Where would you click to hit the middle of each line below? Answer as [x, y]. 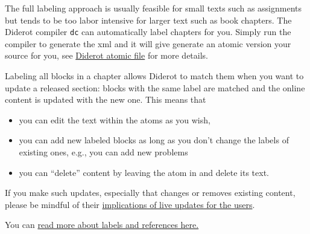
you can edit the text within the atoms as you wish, [115, 119]
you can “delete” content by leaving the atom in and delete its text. [144, 172]
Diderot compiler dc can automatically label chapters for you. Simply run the [148, 32]
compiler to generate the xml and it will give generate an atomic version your [148, 43]
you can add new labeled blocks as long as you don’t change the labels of [154, 140]
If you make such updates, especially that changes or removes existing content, [150, 193]
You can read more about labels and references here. [102, 225]
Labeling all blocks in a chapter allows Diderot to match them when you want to [154, 76]
